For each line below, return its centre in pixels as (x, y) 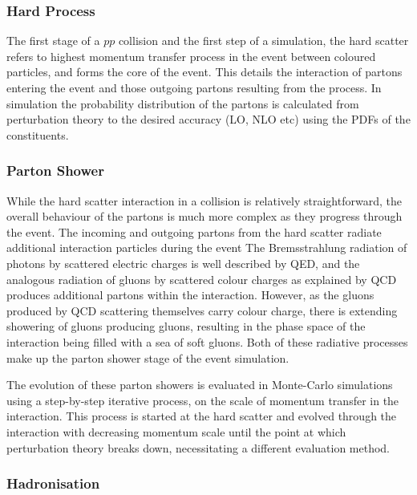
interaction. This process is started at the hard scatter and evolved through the (202, 416)
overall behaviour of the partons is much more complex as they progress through (204, 216)
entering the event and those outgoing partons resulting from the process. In (194, 87)
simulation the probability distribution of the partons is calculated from (183, 103)
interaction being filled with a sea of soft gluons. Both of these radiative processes (207, 341)
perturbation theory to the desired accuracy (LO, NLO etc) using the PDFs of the (208, 119)
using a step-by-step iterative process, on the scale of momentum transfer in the (203, 400)
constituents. (38, 134)
